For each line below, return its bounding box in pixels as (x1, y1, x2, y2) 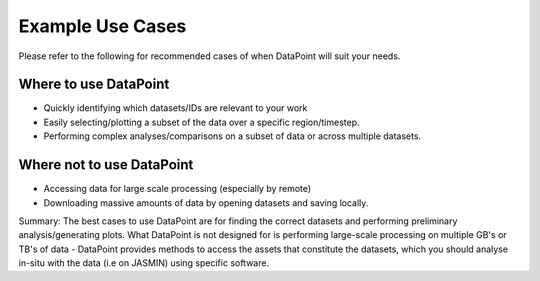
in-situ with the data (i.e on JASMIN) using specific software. (18, 257, 270, 269)
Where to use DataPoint (18, 76, 170, 93)
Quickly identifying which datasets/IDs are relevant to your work (43, 102, 308, 114)
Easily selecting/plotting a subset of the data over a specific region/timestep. (43, 116, 360, 128)
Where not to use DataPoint (18, 156, 194, 174)
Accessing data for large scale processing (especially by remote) (43, 183, 312, 195)
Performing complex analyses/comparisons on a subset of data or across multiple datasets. (43, 130, 422, 142)
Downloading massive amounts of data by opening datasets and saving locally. (43, 196, 369, 209)
